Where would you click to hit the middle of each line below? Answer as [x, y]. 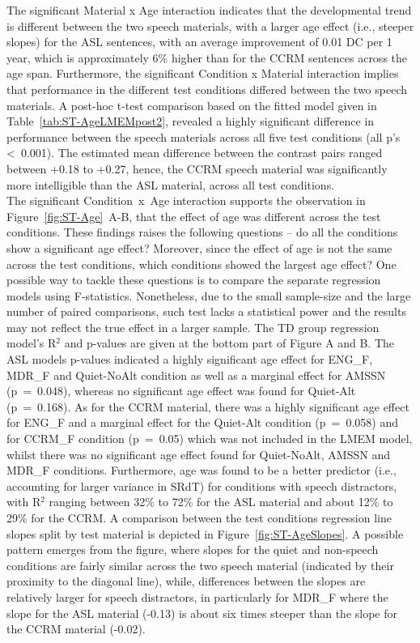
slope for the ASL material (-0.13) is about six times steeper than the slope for [202, 613]
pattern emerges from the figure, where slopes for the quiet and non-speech [193, 549]
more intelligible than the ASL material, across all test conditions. [171, 184]
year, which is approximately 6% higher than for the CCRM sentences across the [207, 57]
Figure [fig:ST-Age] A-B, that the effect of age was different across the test [194, 216]
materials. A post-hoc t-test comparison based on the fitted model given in [192, 105]
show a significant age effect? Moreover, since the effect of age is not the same [199, 247]
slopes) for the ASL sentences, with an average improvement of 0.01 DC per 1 [199, 42]
